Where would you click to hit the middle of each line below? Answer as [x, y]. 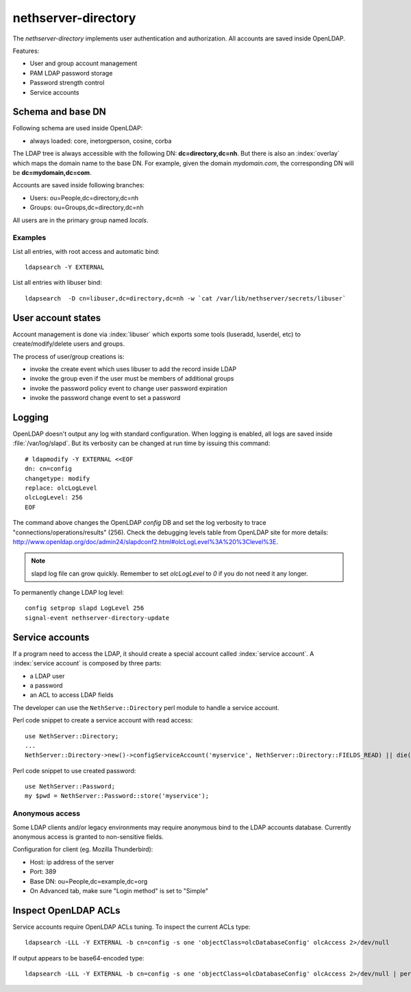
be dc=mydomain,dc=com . [52, 172]
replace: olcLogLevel [61, 488]
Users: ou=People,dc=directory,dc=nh [84, 198]
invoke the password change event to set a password [105, 398]
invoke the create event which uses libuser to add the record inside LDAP [133, 369]
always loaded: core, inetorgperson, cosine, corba [101, 141]
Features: [26, 51]
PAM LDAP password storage [71, 73]
